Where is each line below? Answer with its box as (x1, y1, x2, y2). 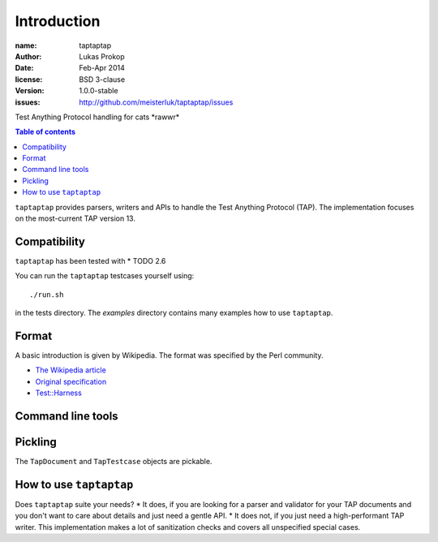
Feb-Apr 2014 (79, 63, 125, 73)
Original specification (35, 376, 107, 386)
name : (15, 41, 37, 50)
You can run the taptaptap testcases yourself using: (15, 271, 195, 281)
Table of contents (15, 127, 76, 137)
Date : (15, 63, 34, 73)
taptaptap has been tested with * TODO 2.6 (15, 256, 166, 265)
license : (15, 74, 43, 84)
